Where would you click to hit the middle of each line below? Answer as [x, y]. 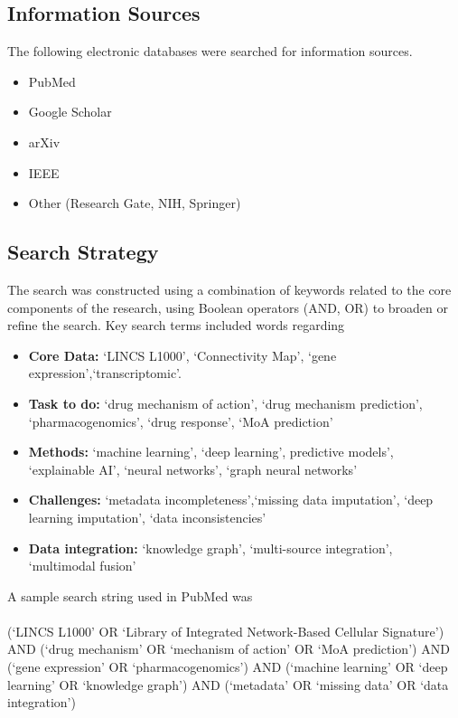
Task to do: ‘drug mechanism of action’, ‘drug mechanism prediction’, [225, 403]
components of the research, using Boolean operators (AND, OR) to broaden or [228, 307]
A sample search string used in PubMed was [130, 595]
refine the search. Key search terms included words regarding [176, 325]
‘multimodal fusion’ [82, 566]
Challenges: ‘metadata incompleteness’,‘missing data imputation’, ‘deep [231, 500]
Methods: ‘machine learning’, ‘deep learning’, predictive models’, [211, 452]
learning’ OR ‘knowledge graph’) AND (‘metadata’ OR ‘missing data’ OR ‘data [228, 684]
